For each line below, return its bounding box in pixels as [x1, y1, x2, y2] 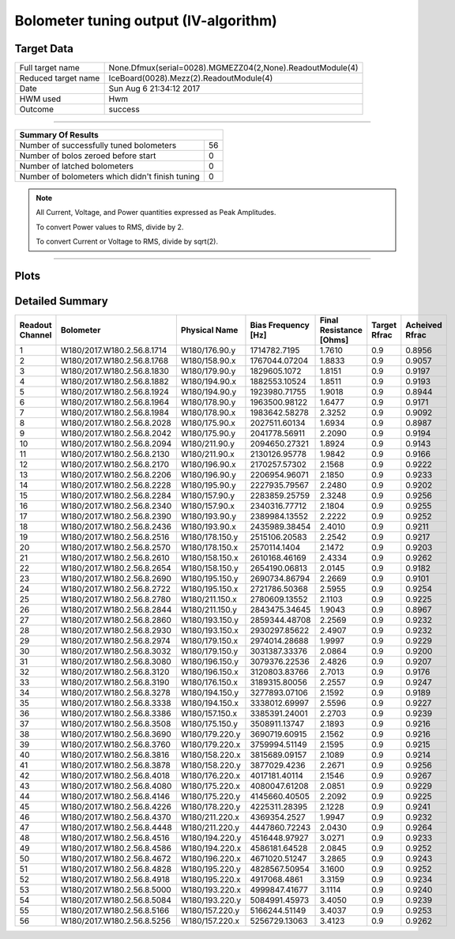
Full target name [19, 62, 81, 74]
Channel [19, 330, 52, 341]
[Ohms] [319, 334, 349, 345]
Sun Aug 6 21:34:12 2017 [108, 83, 201, 94]
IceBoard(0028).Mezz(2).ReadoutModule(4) [108, 73, 273, 84]
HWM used [19, 93, 62, 104]
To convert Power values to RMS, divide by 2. [36, 222, 184, 232]
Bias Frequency [250, 320, 310, 331]
